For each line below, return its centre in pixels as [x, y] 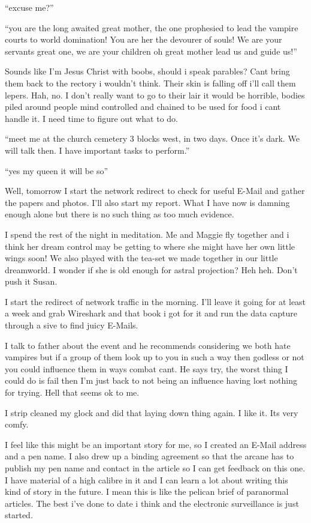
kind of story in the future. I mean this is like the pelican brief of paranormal [147, 491]
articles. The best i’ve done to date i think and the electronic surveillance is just [152, 503]
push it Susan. [31, 281]
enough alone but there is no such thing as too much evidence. [120, 214]
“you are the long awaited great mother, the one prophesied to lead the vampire [152, 27]
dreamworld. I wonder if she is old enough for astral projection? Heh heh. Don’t [151, 269]
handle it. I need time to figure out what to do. [91, 118]
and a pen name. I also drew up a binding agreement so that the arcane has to [150, 456]
